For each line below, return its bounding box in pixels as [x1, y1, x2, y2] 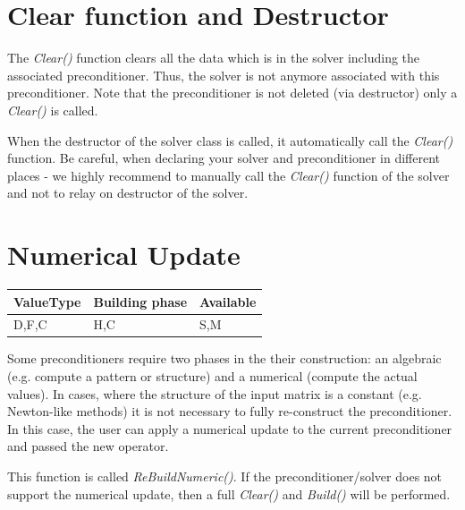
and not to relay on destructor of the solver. [7, 183, 249, 202]
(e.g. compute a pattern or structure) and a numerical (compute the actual [7, 367, 418, 386]
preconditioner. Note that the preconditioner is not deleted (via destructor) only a [7, 83, 458, 102]
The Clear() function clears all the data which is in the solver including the [7, 48, 420, 67]
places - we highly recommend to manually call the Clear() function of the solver [7, 166, 450, 184]
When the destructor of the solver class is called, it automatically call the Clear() [7, 131, 453, 149]
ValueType [13, 292, 81, 310]
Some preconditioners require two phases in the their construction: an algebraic [7, 349, 442, 368]
